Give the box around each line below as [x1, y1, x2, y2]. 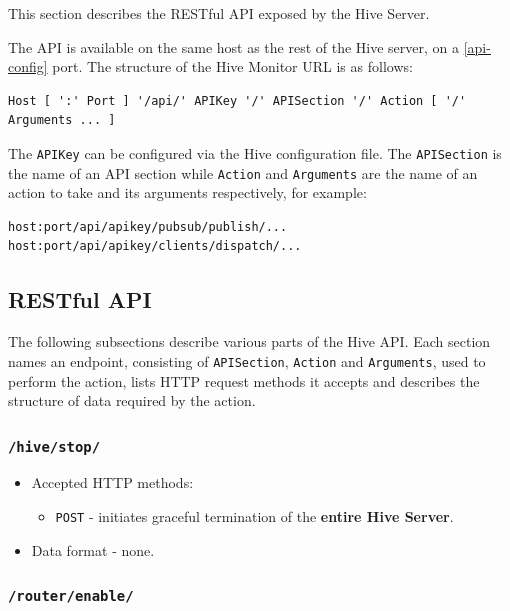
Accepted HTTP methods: [31, 472, 194, 493]
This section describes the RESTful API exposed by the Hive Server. [8, 3, 430, 23]
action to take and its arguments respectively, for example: [8, 182, 367, 203]
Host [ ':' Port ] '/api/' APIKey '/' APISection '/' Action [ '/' [8, 93, 467, 108]
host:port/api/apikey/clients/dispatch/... [8, 239, 302, 254]
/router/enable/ [8, 588, 134, 605]
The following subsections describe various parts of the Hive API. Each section [8, 331, 491, 352]
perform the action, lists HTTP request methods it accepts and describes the [8, 370, 480, 391]
